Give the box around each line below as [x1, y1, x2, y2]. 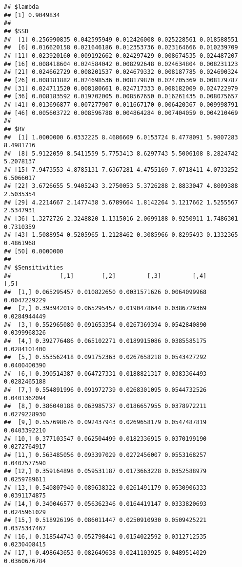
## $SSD [4, 27, 29, 35]
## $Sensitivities [4, 264, 63, 271]
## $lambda [4, 3, 39, 10]
